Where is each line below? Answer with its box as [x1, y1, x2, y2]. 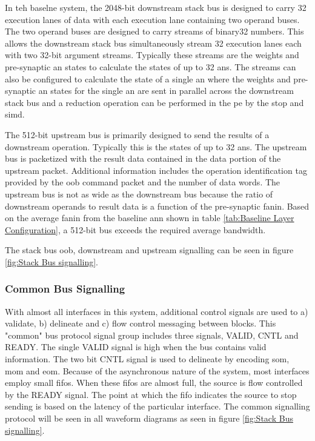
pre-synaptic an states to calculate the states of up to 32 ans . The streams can [5, 60, 296, 73]
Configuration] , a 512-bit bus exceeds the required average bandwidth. [5, 223, 266, 236]
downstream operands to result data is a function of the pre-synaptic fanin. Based [5, 199, 310, 212]
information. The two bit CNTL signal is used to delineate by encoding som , [5, 353, 290, 365]
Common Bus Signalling [5, 281, 125, 296]
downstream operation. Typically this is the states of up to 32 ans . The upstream [5, 140, 307, 153]
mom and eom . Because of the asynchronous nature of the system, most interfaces [5, 364, 310, 377]
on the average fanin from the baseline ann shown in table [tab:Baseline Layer [5, 211, 294, 224]
